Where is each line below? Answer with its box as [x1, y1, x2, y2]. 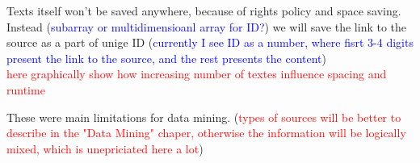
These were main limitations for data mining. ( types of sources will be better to [6, 108, 401, 125]
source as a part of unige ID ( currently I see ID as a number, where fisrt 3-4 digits [6, 34, 414, 51]
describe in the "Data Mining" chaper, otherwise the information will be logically [6, 124, 406, 141]
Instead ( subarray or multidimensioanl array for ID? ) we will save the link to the [6, 18, 407, 35]
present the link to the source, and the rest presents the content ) [6, 49, 327, 66]
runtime [6, 81, 45, 98]
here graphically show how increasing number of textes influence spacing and [6, 65, 387, 82]
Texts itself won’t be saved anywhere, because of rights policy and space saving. [6, 2, 401, 19]
